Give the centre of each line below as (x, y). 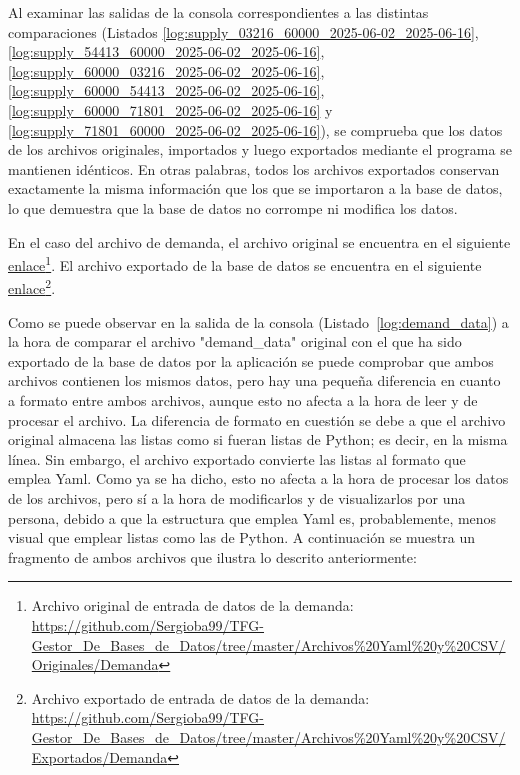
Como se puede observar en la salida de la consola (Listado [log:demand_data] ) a (258, 321)
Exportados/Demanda (99, 756)
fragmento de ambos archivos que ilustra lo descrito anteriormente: (212, 556)
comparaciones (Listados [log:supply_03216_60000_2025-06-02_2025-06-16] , (243, 31)
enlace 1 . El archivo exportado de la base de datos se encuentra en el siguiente (245, 263)
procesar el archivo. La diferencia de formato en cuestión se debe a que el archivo (257, 419)
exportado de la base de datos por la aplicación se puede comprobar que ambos (251, 360)
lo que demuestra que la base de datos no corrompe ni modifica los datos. (233, 207)
